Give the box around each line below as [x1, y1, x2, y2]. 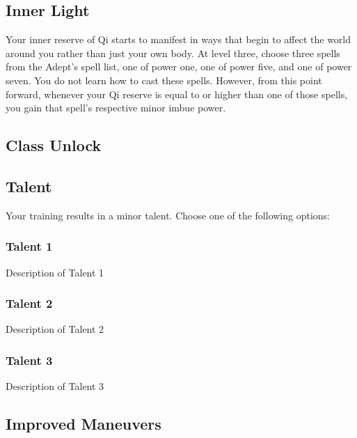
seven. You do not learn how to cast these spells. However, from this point [6, 72, 322, 87]
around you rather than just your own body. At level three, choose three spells [6, 45, 340, 60]
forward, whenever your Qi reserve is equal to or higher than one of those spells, [6, 86, 348, 101]
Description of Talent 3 [6, 379, 104, 393]
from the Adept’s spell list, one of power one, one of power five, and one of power [6, 59, 352, 74]
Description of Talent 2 [6, 322, 104, 336]
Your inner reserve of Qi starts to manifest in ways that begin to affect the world [6, 32, 351, 47]
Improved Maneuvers [6, 413, 161, 435]
